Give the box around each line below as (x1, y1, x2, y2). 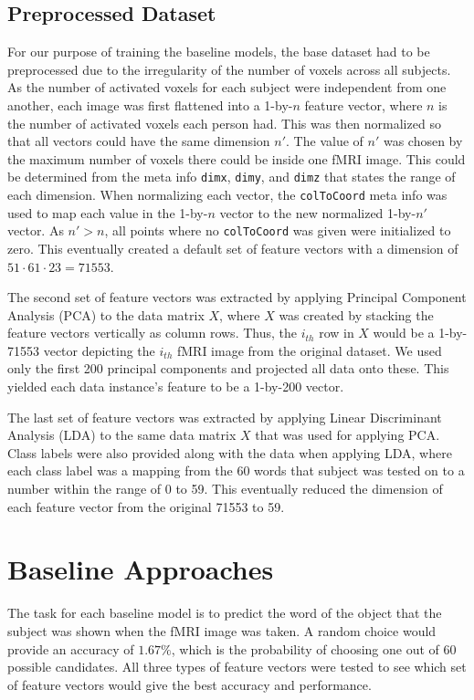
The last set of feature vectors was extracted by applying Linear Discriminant (7, 407, 442, 426)
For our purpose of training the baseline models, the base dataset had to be (7, 42, 430, 61)
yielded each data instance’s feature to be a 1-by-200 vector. (7, 377, 344, 396)
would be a (373, 323, 435, 342)
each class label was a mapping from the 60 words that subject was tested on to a (7, 461, 465, 480)
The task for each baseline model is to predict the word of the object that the (7, 603, 442, 622)
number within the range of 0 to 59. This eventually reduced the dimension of (7, 479, 443, 498)
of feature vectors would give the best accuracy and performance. (7, 674, 372, 694)
